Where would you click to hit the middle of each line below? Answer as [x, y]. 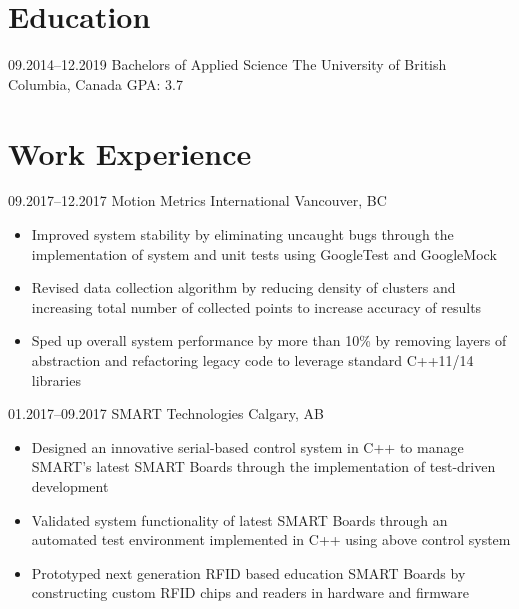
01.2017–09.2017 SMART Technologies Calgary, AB [166, 413]
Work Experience [130, 152]
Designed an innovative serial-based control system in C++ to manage [247, 446]
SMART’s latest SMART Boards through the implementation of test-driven [263, 466]
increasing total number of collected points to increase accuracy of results [256, 306]
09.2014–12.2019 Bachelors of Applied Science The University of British [227, 64]
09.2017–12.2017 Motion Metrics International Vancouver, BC [197, 200]
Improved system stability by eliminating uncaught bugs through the [242, 234]
